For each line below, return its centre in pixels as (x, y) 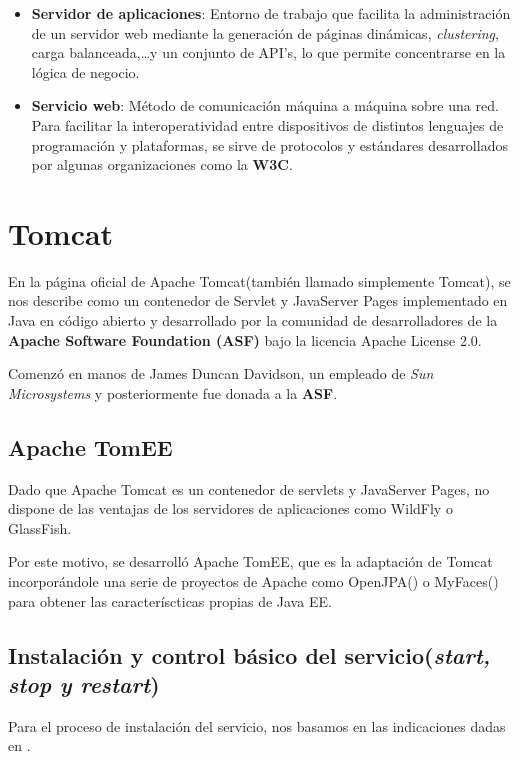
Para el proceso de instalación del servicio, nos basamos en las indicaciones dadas (257, 725)
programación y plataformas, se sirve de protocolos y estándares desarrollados (269, 144)
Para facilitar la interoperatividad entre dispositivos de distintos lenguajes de (267, 124)
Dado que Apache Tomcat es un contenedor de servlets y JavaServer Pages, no (249, 488)
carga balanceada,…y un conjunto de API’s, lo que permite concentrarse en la (268, 52)
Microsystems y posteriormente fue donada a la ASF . (173, 392)
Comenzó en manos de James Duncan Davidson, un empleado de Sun (221, 373)
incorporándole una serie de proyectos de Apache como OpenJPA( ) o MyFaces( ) (253, 581)
